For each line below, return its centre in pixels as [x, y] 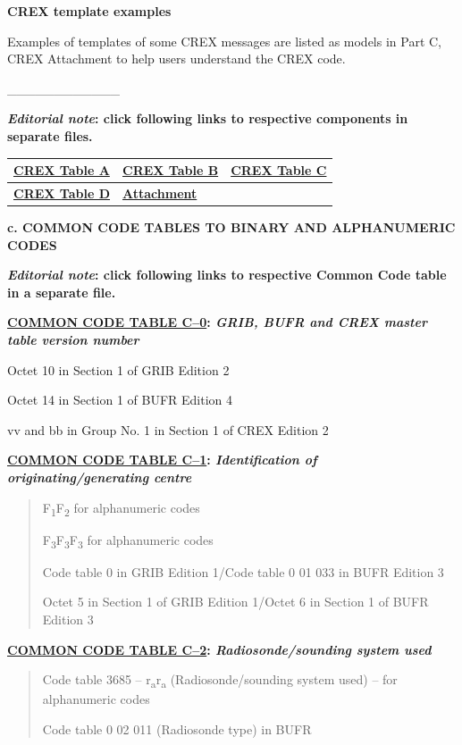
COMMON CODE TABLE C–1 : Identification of [162, 460]
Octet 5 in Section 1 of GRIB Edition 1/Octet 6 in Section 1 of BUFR [235, 602]
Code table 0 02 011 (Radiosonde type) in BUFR [177, 728]
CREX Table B [171, 170]
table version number [73, 339]
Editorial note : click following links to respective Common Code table [227, 275]
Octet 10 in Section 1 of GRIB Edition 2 [118, 369]
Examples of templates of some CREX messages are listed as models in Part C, [225, 41]
